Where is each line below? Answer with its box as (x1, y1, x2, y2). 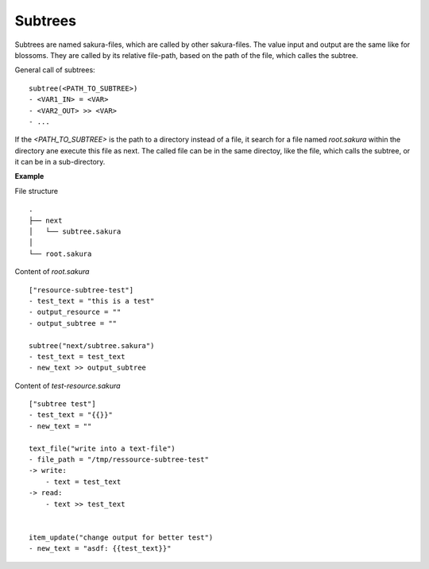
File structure (14, 186, 59, 195)
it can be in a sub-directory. (14, 157, 106, 167)
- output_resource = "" (29, 308, 122, 317)
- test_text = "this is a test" (29, 296, 155, 305)
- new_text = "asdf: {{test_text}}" (29, 544, 172, 553)
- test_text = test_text (29, 352, 126, 361)
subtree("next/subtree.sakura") (29, 341, 155, 350)
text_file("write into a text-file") (29, 443, 176, 453)
